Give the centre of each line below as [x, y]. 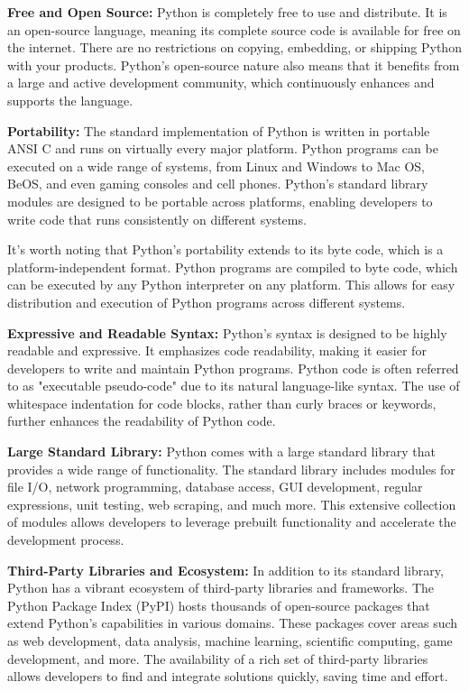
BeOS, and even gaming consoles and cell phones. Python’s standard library [218, 184]
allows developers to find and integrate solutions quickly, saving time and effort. [228, 676]
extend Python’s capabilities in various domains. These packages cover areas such [233, 623]
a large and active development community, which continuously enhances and [221, 83]
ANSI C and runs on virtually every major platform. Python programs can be [223, 148]
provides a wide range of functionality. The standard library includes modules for [231, 469]
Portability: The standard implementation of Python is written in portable [219, 130]
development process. [66, 540]
